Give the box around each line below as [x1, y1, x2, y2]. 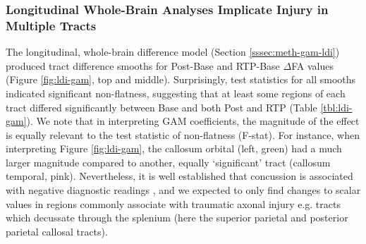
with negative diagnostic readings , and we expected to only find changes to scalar [6, 183, 361, 197]
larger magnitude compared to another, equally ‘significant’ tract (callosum [6, 154, 331, 169]
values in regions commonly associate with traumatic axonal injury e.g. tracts [6, 196, 341, 211]
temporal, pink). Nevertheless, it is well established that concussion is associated [6, 169, 353, 183]
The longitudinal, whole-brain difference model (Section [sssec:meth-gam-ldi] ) [6, 44, 340, 59]
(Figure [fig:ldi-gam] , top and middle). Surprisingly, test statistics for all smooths [6, 72, 356, 87]
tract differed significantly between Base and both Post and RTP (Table [6, 99, 317, 114]
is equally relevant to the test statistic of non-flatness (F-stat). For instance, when [6, 127, 360, 142]
